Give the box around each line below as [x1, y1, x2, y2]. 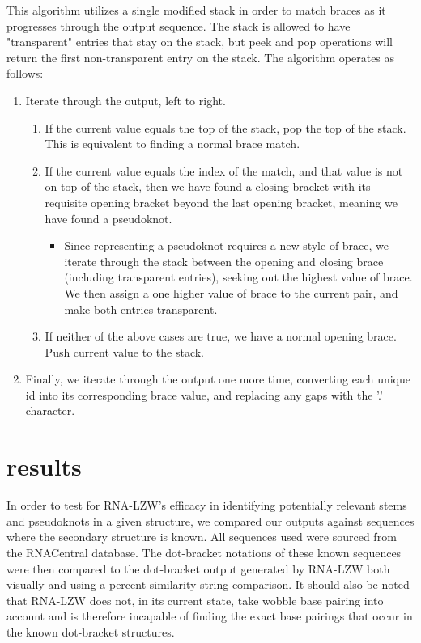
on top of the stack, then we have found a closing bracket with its [45, 178, 371, 195]
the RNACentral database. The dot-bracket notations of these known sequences [6, 544, 402, 561]
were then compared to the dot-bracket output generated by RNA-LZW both [6, 560, 390, 577]
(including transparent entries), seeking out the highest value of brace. [64, 269, 413, 286]
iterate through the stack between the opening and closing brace [64, 252, 384, 269]
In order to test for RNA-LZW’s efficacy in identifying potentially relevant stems [6, 497, 407, 514]
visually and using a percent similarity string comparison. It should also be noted [6, 576, 410, 593]
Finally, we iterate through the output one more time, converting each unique [25, 370, 410, 387]
